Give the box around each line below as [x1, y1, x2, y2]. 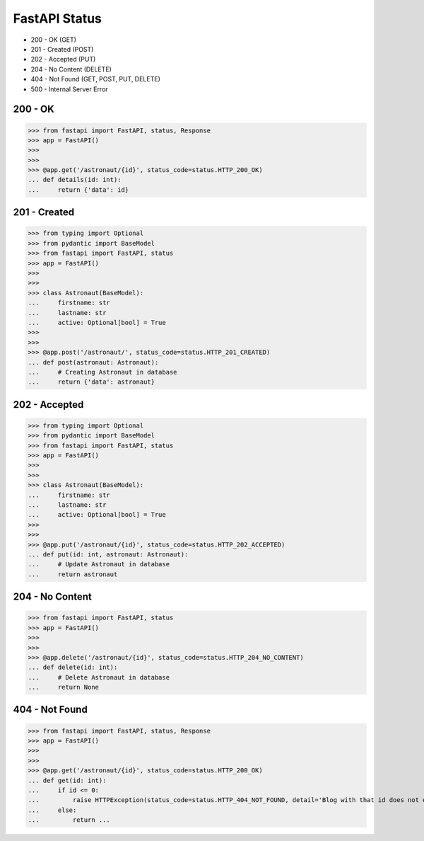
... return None [28, 683, 99, 692]
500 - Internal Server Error [30, 85, 109, 93]
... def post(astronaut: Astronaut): [28, 358, 159, 366]
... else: [28, 806, 77, 814]
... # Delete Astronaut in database [28, 673, 170, 681]
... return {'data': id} [28, 185, 129, 194]
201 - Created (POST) [30, 45, 94, 53]
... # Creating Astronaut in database [28, 368, 177, 376]
